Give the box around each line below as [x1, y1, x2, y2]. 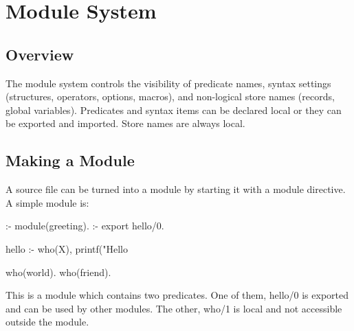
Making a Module [5, 150, 135, 171]
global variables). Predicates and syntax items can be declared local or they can [5, 102, 342, 117]
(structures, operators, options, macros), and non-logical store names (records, [5, 89, 335, 104]
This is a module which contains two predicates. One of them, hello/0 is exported [5, 288, 349, 302]
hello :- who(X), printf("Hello [5, 241, 128, 255]
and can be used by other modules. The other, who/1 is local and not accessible [5, 301, 342, 315]
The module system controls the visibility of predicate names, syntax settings [5, 76, 331, 90]
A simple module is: [5, 195, 89, 209]
